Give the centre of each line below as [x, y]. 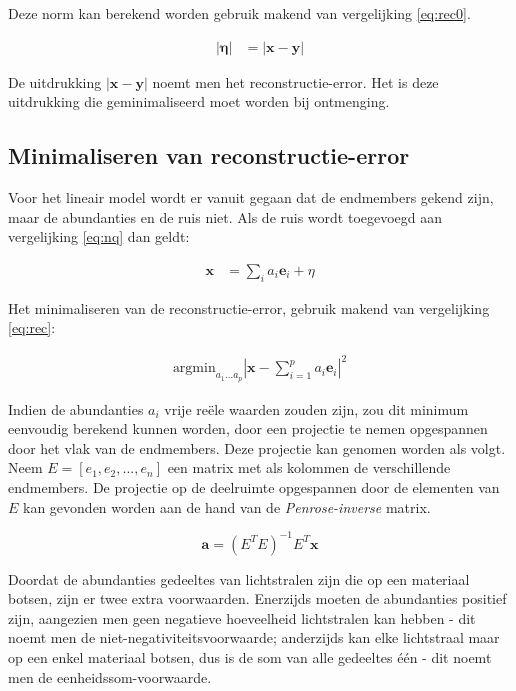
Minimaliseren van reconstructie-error [209, 155]
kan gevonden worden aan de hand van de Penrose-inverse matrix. [227, 506]
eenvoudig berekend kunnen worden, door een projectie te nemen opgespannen [248, 428]
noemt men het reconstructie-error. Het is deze [295, 81]
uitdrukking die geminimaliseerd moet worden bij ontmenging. [199, 101]
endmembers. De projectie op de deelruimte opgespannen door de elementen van [254, 486]
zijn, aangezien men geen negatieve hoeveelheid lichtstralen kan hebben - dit [242, 617]
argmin [194, 368]
